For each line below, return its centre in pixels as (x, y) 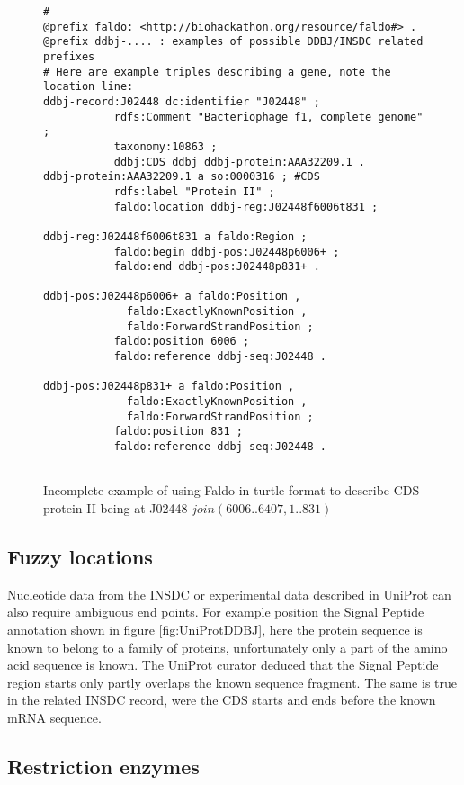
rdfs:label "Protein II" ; (194, 191)
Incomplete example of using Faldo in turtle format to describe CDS (232, 490)
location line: (89, 87)
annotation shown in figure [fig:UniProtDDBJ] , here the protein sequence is (215, 629)
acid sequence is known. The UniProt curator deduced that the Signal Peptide (223, 665)
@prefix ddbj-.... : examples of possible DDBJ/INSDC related (233, 42)
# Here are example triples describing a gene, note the (217, 72)
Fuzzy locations (80, 556)
